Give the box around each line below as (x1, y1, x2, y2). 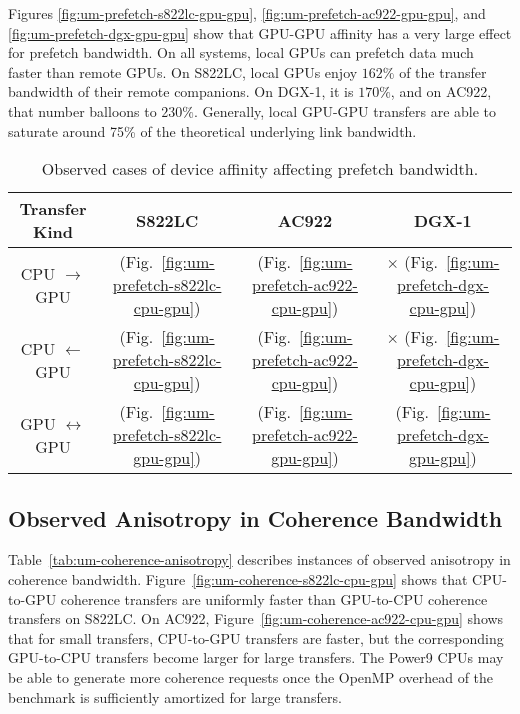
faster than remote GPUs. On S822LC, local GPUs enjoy (8, 61, 358, 82)
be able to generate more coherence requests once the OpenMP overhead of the (8, 666, 494, 687)
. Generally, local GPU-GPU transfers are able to (194, 100, 497, 121)
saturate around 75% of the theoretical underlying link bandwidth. (8, 120, 417, 141)
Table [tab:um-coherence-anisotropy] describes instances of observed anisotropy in (8, 549, 511, 570)
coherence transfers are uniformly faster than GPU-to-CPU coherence (60, 588, 488, 609)
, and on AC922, (390, 81, 492, 102)
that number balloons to (8, 100, 157, 121)
